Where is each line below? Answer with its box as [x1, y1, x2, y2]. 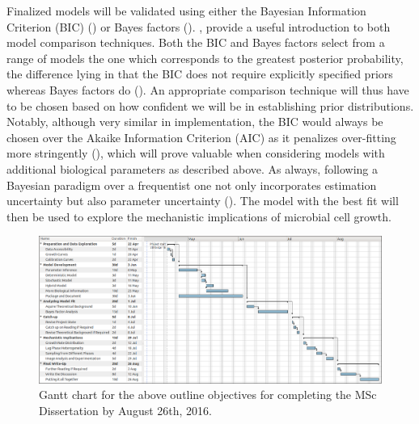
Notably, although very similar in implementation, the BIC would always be [6, 113, 383, 130]
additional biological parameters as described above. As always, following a [6, 160, 379, 177]
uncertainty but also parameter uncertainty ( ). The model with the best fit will [6, 192, 399, 209]
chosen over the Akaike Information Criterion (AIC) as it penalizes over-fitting [6, 128, 396, 145]
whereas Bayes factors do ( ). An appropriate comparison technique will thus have [6, 81, 409, 98]
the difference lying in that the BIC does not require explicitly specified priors [6, 65, 393, 82]
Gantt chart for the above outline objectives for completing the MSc [39, 386, 377, 403]
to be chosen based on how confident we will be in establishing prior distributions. [6, 97, 414, 114]
